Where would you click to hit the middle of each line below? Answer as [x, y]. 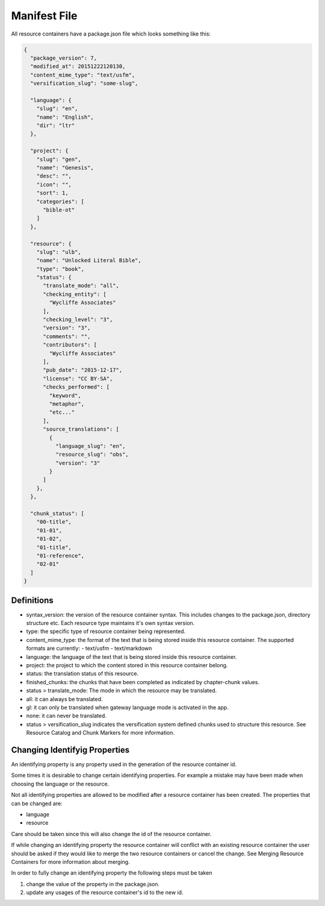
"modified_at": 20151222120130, [78, 67]
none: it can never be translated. [66, 716]
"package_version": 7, [64, 58]
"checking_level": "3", [78, 320]
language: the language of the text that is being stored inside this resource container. [132, 656]
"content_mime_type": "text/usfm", [83, 75]
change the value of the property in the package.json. [93, 884]
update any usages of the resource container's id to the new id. [105, 893]
